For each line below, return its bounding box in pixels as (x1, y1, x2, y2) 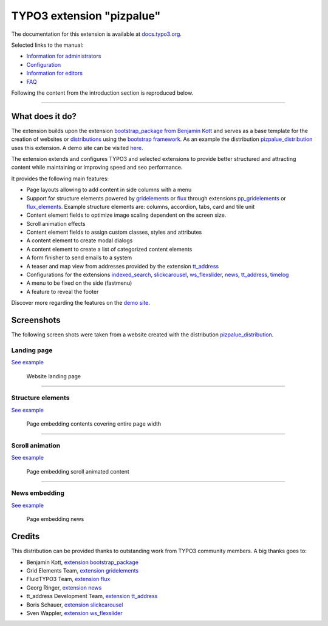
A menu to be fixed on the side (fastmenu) (26, 279, 132, 287)
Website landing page (26, 372, 81, 379)
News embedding (11, 489, 65, 497)
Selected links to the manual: (11, 41, 84, 49)
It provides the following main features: (11, 175, 109, 182)
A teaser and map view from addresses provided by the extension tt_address (26, 262, 219, 270)
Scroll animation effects (26, 220, 86, 227)
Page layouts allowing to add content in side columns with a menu (26, 186, 192, 194)
